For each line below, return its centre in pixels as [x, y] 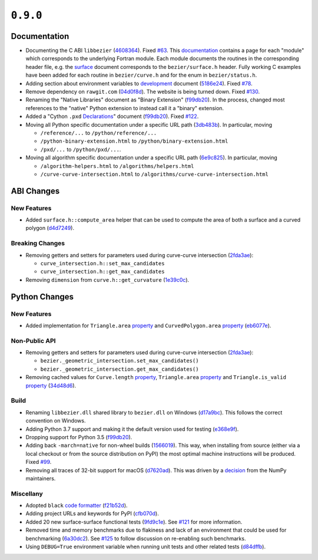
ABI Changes [35, 191]
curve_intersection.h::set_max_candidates [102, 263]
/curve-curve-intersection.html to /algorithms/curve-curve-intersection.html [155, 174]
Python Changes [42, 297]
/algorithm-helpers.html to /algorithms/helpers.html [117, 166]
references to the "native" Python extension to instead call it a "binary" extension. [125, 108]
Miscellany [27, 493]
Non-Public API [33, 341]
